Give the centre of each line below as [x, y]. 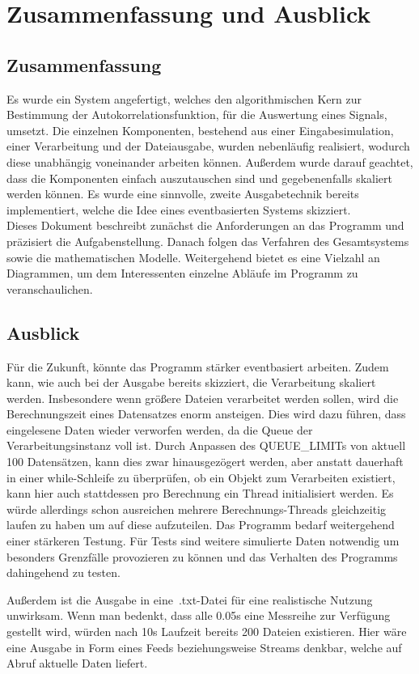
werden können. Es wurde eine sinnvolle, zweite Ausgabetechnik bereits [183, 194]
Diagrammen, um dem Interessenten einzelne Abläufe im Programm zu [182, 273]
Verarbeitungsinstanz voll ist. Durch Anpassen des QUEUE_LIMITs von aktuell [206, 445]
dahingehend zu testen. [63, 572]
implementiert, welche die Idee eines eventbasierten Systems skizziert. [179, 209]
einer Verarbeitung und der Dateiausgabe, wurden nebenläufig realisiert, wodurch [208, 146]
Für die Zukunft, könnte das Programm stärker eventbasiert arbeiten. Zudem [198, 366]
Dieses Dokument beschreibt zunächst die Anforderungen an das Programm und [205, 225]
